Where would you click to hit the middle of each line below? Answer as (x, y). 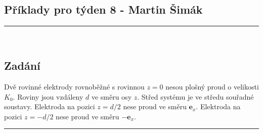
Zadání (22, 65)
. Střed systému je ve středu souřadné (195, 96)
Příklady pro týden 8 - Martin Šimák (103, 9)
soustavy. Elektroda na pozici (50, 106)
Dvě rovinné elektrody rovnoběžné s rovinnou (74, 86)
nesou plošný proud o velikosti (212, 86)
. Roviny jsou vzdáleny (48, 96)
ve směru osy (112, 96)
